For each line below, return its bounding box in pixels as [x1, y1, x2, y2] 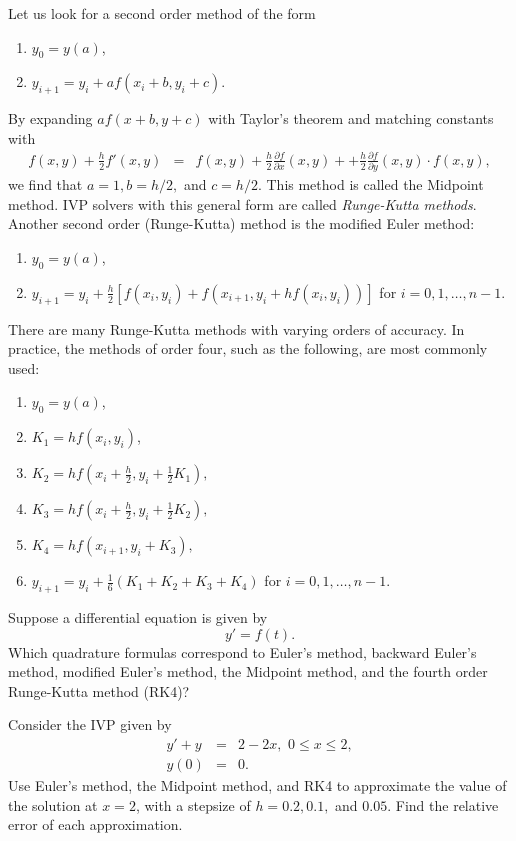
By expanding [8, 108, 93, 129]
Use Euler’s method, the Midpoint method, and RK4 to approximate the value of [8, 775, 507, 796]
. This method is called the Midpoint [257, 174, 484, 195]
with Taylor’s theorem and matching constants [208, 108, 494, 129]
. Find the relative [387, 794, 499, 815]
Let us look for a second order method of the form [8, 3, 316, 23]
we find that [8, 174, 83, 195]
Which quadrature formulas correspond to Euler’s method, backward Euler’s [8, 641, 477, 662]
